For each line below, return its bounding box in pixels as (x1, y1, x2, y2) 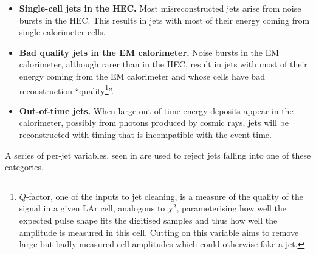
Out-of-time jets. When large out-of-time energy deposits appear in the (19, 104, 294, 117)
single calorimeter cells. (19, 26, 106, 38)
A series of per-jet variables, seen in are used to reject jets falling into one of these (5, 148, 311, 161)
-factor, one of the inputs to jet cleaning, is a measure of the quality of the (26, 190, 303, 202)
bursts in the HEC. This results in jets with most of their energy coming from (19, 13, 310, 26)
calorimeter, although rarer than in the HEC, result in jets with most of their (19, 58, 307, 70)
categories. (5, 160, 44, 173)
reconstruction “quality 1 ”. (19, 82, 114, 97)
